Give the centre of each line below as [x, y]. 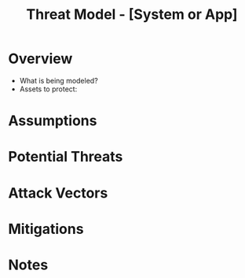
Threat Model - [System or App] [132, 15]
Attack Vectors [58, 193]
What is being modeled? [59, 80]
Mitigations [46, 229]
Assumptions [53, 121]
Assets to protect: [48, 89]
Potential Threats [66, 157]
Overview [40, 59]
